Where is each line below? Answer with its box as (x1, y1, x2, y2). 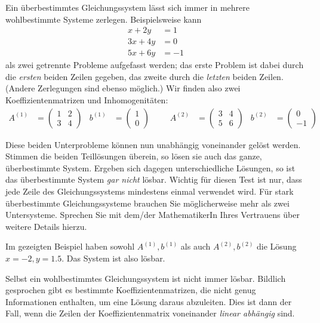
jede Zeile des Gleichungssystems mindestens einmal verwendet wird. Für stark (5, 185, 294, 198)
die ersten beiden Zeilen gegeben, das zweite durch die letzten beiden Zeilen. (5, 70, 284, 82)
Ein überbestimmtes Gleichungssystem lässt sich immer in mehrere (5, 1, 250, 13)
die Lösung (257, 240, 297, 253)
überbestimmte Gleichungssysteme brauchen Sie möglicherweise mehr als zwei (5, 196, 290, 209)
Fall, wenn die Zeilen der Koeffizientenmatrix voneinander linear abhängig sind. (5, 307, 295, 319)
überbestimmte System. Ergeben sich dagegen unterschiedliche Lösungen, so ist (5, 161, 296, 174)
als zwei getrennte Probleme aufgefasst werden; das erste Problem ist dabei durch (5, 59, 304, 71)
